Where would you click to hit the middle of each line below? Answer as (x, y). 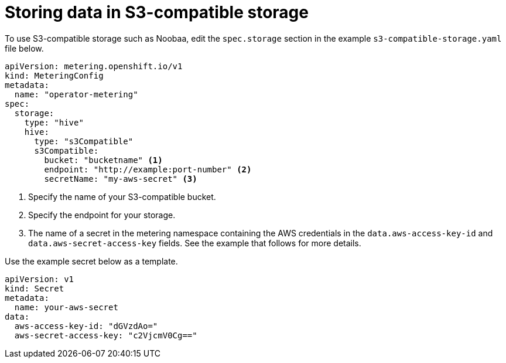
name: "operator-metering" (76, 94)
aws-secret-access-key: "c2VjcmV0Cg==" (106, 335)
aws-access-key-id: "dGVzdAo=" (86, 326)
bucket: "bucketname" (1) (103, 160)
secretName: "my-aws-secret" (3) (121, 179)
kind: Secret (35, 288)
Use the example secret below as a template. (91, 261)
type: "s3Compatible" (84, 141)
